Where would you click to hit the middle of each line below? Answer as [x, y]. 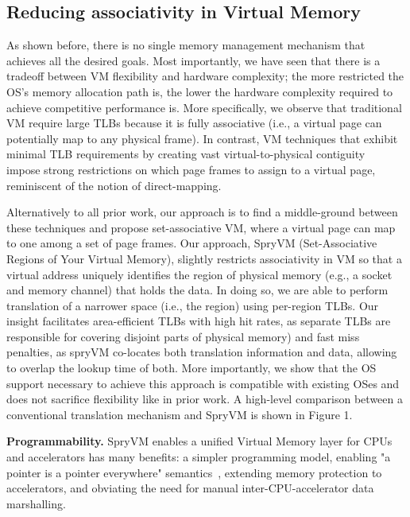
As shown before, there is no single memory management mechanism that [186, 45]
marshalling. [36, 503]
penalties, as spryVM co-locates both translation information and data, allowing [202, 352]
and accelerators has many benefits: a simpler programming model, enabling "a [199, 457]
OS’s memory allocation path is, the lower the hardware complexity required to [200, 91]
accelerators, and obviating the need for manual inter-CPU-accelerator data [190, 488]
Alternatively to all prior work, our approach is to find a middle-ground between [202, 212]
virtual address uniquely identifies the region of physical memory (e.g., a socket [199, 274]
